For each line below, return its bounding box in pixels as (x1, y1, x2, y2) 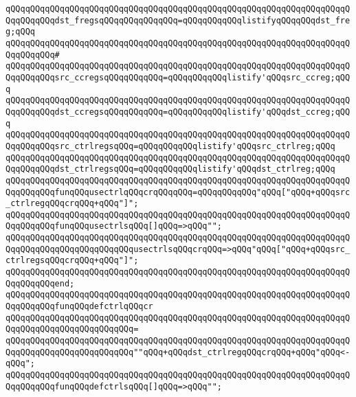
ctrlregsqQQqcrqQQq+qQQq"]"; (5, 256, 139, 266)
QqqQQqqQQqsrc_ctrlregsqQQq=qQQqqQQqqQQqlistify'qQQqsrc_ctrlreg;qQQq (5, 141, 335, 151)
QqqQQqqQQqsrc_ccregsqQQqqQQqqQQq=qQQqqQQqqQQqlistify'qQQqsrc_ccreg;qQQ (5, 72, 351, 82)
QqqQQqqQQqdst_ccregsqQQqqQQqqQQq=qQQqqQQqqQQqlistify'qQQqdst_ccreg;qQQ (5, 106, 351, 117)
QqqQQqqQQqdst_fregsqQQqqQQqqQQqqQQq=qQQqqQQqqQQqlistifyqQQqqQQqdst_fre (5, 15, 351, 25)
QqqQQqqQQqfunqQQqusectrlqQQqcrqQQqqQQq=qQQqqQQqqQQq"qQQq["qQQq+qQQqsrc (5, 187, 351, 197)
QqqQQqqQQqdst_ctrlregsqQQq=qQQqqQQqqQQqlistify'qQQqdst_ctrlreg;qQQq (5, 164, 335, 174)
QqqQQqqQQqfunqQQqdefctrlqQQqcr (5, 302, 153, 312)
